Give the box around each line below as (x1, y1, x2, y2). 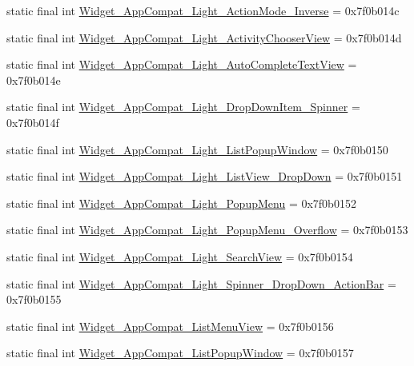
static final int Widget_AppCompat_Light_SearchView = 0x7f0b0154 (6, 248, 353, 265)
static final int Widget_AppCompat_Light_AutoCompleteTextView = (6, 56, 357, 73)
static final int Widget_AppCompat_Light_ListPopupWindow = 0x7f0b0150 (6, 141, 388, 157)
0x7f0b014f (6, 113, 59, 130)
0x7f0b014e (6, 71, 61, 88)
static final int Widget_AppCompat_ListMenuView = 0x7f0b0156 (6, 317, 334, 334)
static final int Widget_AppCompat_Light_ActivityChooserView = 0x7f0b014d (6, 29, 402, 46)
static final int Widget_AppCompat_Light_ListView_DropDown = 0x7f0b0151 (6, 168, 403, 185)
